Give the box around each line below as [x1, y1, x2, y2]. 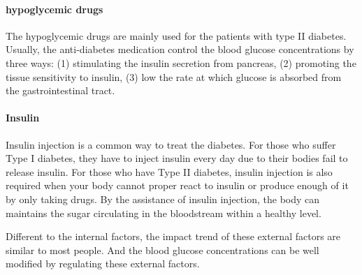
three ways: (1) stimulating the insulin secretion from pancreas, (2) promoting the [6, 55, 356, 70]
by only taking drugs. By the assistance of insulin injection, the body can [6, 191, 320, 206]
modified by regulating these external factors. [6, 256, 200, 271]
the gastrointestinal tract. [6, 83, 115, 98]
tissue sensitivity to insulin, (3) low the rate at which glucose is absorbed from [6, 69, 342, 84]
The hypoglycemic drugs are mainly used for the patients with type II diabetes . [6, 28, 347, 43]
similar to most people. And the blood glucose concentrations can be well [6, 242, 319, 257]
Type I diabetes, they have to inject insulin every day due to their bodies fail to [6, 151, 348, 165]
